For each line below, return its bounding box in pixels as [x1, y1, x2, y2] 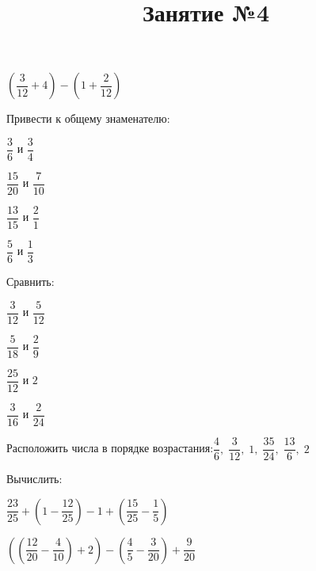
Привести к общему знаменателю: [6, 110, 170, 127]
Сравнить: [6, 273, 55, 290]
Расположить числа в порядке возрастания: [6, 440, 214, 456]
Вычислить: [6, 470, 63, 487]
